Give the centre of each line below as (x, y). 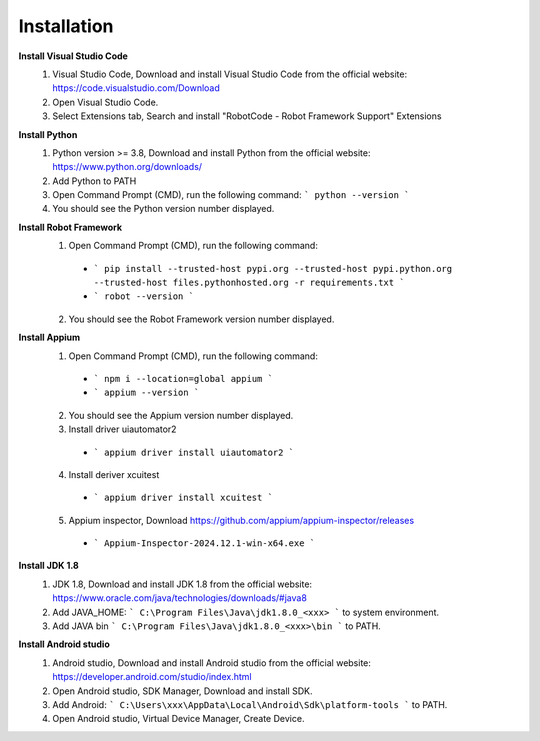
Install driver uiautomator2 (122, 429)
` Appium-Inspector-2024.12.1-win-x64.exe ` (204, 543)
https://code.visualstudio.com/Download (136, 88)
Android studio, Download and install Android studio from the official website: (212, 662)
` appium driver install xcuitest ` (183, 498)
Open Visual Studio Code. (105, 102)
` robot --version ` (144, 296)
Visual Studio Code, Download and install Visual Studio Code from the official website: (230, 74)
